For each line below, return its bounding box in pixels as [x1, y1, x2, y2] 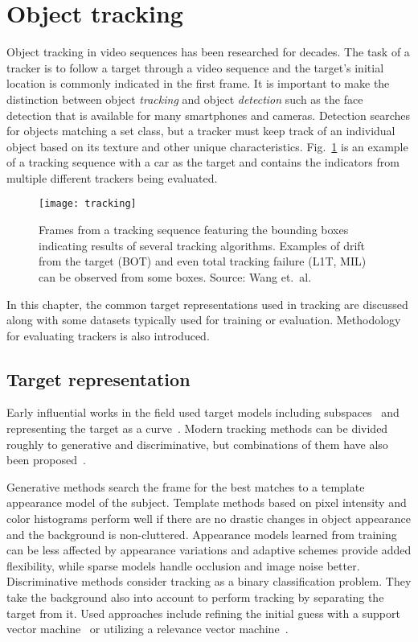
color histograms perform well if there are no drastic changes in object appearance [6, 510, 412, 527]
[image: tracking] [39, 198, 137, 210]
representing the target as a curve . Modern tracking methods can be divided [6, 420, 388, 437]
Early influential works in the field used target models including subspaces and [6, 404, 400, 421]
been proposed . [6, 451, 86, 468]
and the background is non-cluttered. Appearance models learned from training [6, 525, 397, 542]
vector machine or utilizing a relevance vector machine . [6, 620, 289, 637]
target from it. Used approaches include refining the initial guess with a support [6, 604, 400, 621]
